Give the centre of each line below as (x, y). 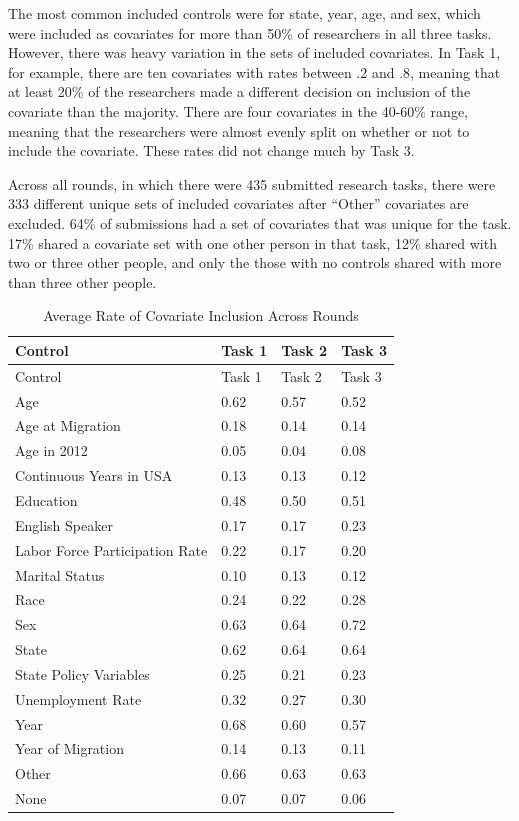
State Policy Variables (82, 673)
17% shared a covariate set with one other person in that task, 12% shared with (252, 242)
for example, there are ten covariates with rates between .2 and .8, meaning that (254, 71)
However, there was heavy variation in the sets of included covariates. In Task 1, (254, 52)
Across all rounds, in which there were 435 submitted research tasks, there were (252, 183)
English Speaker (64, 524)
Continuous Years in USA (94, 475)
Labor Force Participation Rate (111, 549)
